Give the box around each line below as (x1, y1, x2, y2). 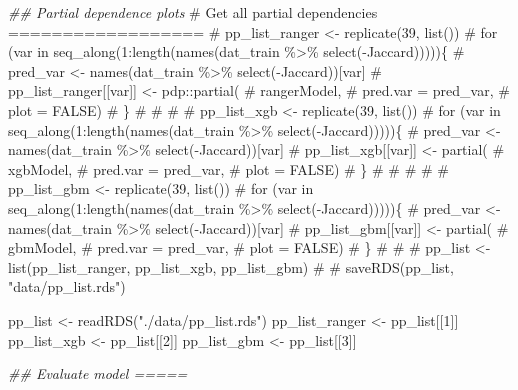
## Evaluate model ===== (8, 363, 188, 384)
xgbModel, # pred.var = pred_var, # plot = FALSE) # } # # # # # (8, 158, 450, 179)
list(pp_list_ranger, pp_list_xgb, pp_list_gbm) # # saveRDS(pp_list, (8, 256, 454, 277)
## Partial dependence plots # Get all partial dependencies (8, 2, 378, 22)
